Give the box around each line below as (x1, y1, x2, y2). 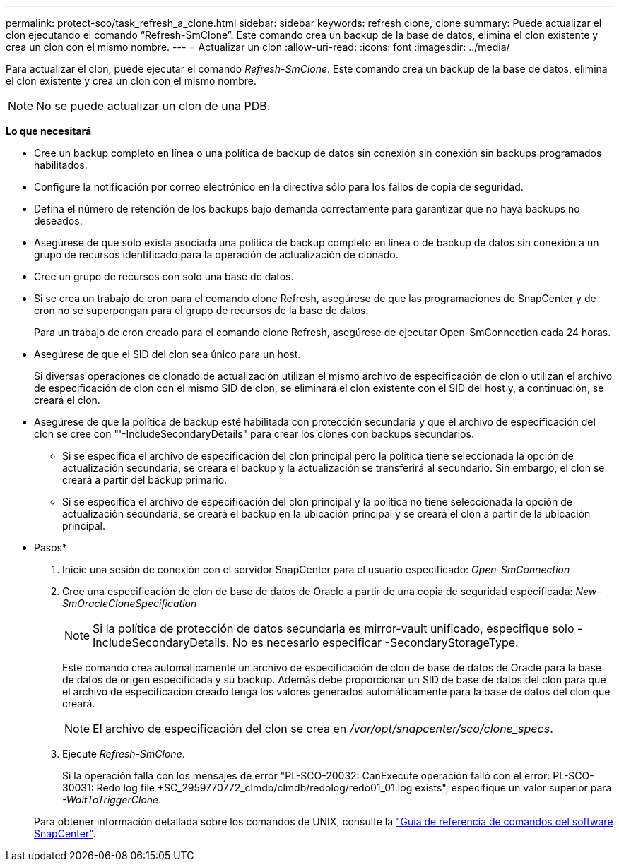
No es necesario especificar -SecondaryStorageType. (232, 635, 519, 650)
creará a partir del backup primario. (62, 474, 228, 486)
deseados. (34, 215, 83, 227)
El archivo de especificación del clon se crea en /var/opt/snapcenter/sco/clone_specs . (93, 722, 553, 736)
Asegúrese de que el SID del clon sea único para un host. (34, 348, 301, 360)
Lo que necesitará (6, 125, 92, 137)
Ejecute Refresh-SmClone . (62, 748, 185, 760)
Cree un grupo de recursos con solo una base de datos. (34, 270, 294, 282)
